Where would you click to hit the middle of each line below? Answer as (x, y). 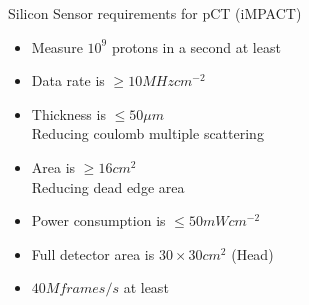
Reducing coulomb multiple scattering (147, 133)
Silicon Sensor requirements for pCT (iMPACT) (155, 13)
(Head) (252, 253)
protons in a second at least (196, 46)
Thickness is (68, 113)
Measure (57, 46)
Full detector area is (93, 253)
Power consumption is (98, 220)
